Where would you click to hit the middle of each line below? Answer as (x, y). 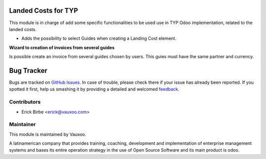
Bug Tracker (28, 71)
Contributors (25, 102)
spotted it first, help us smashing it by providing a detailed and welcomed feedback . (94, 89)
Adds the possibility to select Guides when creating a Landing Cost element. (99, 38)
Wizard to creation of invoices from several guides (62, 47)
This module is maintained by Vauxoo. (48, 134)
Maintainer (22, 125)
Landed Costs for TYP (44, 11)
